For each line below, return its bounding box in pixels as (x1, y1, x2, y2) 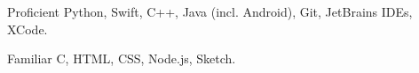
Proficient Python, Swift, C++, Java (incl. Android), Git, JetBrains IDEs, (7, 3, 413, 20)
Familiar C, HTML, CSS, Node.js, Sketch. (7, 49, 236, 68)
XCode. (7, 19, 48, 38)
